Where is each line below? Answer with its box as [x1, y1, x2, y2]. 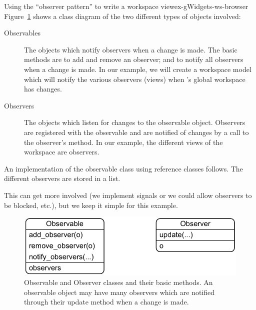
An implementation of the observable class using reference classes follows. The [4, 163, 243, 173]
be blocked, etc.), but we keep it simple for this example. [4, 199, 178, 210]
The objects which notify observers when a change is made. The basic [24, 44, 237, 54]
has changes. [24, 83, 62, 94]
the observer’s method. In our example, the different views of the [24, 136, 223, 147]
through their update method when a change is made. [24, 296, 189, 307]
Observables [4, 27, 40, 38]
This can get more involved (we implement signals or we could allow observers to [4, 189, 252, 200]
